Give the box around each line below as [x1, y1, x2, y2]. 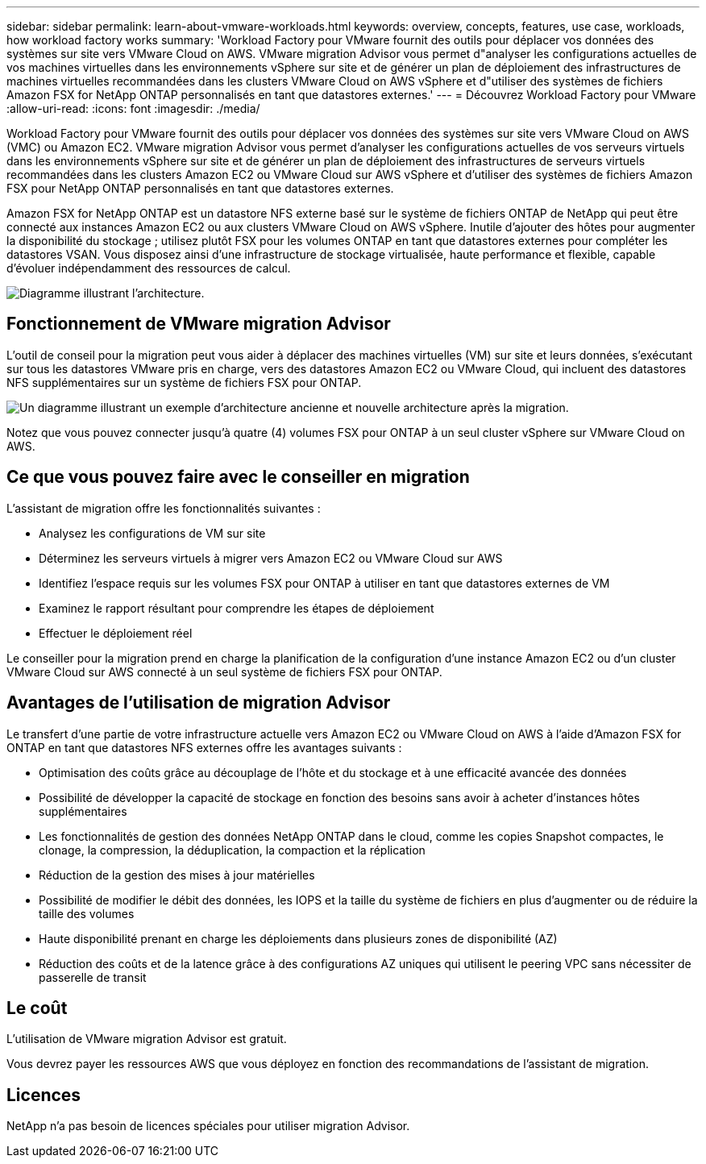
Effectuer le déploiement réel [39, 626, 193, 640]
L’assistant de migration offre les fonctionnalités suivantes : [6, 501, 321, 515]
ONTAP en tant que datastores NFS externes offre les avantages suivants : [6, 740, 402, 755]
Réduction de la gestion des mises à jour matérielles [39, 867, 315, 882]
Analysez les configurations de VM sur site [39, 526, 266, 540]
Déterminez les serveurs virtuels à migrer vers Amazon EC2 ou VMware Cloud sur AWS [39, 551, 503, 565]
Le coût [6, 997, 68, 1018]
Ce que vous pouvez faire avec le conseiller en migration [6, 467, 470, 488]
